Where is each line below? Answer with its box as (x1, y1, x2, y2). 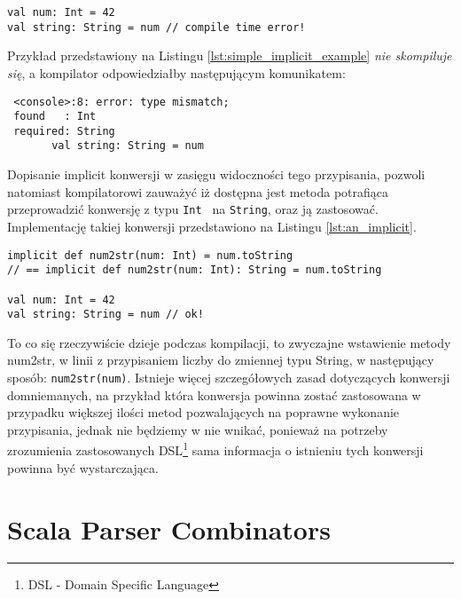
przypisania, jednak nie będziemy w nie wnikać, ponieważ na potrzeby (7, 420, 388, 438)
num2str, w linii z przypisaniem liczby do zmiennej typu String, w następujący (7, 351, 434, 369)
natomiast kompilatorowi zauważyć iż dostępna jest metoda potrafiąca (7, 182, 389, 201)
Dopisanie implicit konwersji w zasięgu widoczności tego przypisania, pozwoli (7, 165, 426, 184)
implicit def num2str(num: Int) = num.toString (7, 248, 293, 262)
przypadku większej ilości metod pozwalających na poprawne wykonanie (7, 403, 400, 422)
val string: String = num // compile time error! (7, 20, 306, 34)
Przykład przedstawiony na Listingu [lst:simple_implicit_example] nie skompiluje (7, 46, 452, 65)
